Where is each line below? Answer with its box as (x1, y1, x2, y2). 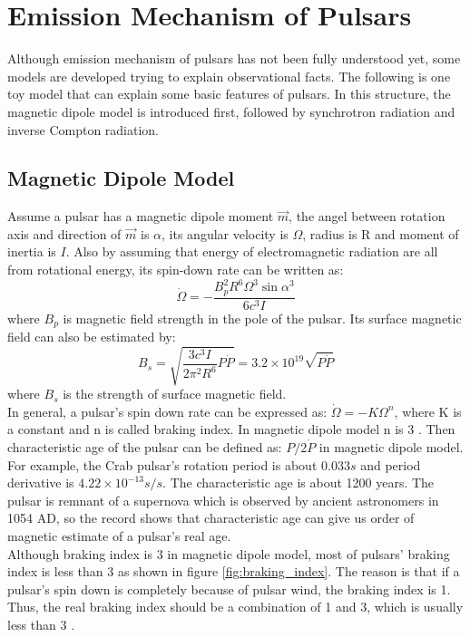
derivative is (7, 473, 74, 492)
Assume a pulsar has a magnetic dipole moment (7, 207, 274, 226)
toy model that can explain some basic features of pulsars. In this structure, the (7, 84, 451, 103)
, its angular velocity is (162, 224, 289, 243)
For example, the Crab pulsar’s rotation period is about (7, 455, 318, 474)
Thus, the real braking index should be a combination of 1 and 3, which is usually (7, 597, 464, 616)
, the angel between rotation (289, 207, 446, 226)
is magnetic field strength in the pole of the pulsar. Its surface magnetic (63, 308, 462, 327)
